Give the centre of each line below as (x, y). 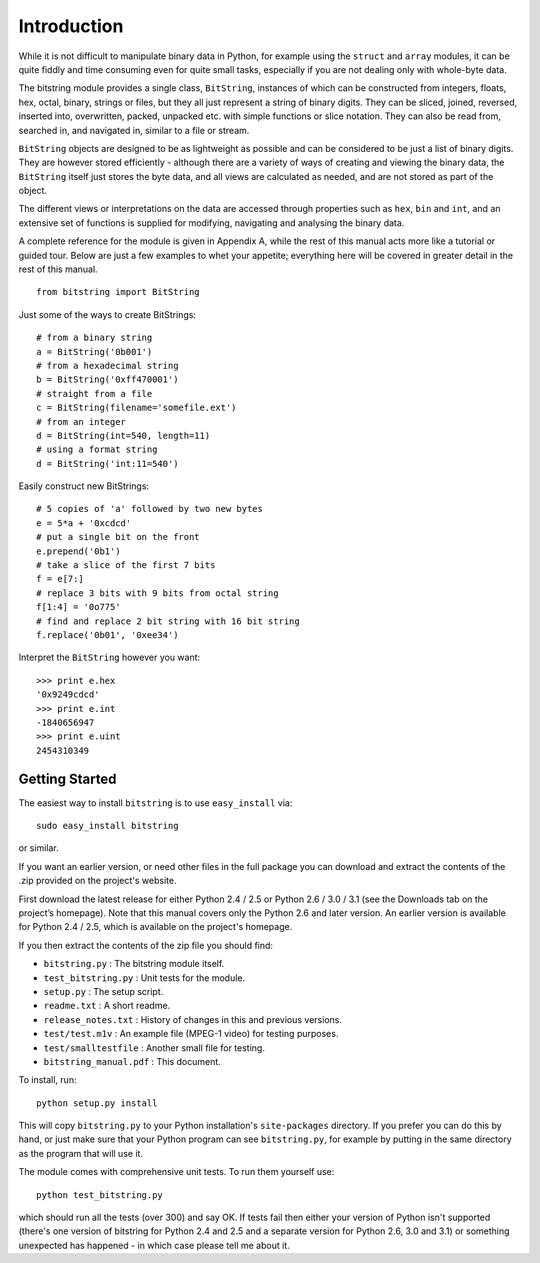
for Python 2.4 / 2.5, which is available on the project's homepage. (155, 927)
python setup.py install (97, 1103)
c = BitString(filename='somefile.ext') (136, 408)
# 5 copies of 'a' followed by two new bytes (150, 509)
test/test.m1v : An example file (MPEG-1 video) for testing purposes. (191, 1034)
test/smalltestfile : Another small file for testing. (154, 1047)
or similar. (38, 848)
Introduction (71, 26)
